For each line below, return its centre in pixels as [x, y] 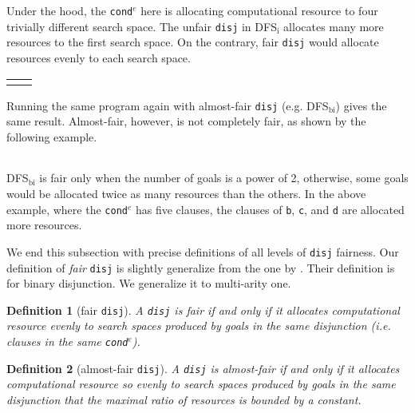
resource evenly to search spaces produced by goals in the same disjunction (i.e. [199, 326]
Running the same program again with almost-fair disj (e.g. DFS [168, 105]
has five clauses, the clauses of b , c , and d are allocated [270, 209]
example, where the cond [67, 209]
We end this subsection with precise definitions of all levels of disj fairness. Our [203, 251]
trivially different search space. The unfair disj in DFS [142, 26]
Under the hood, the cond [70, 10]
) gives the [361, 105]
